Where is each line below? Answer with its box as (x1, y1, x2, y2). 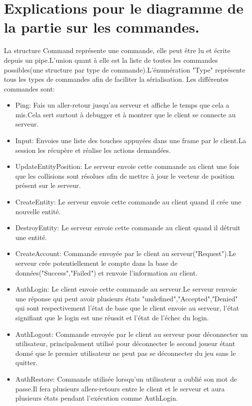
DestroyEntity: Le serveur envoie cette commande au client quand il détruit (15, 222, 241, 233)
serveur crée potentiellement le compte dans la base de (15, 258, 178, 268)
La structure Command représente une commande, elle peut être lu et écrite (4, 45, 231, 55)
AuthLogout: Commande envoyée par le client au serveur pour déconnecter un (15, 329, 248, 339)
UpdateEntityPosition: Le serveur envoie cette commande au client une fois (15, 161, 239, 171)
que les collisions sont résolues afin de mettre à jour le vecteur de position (15, 170, 235, 181)
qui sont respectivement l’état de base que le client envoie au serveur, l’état (15, 303, 239, 313)
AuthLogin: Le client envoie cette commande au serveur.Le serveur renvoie (15, 284, 237, 294)
